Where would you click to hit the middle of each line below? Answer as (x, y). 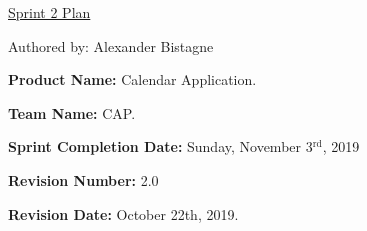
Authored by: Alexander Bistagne (111, 45)
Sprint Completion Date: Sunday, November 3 (160, 146)
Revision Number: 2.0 (83, 179)
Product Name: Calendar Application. (132, 79)
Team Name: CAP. (72, 112)
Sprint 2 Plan (49, 12)
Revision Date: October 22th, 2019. (123, 213)
